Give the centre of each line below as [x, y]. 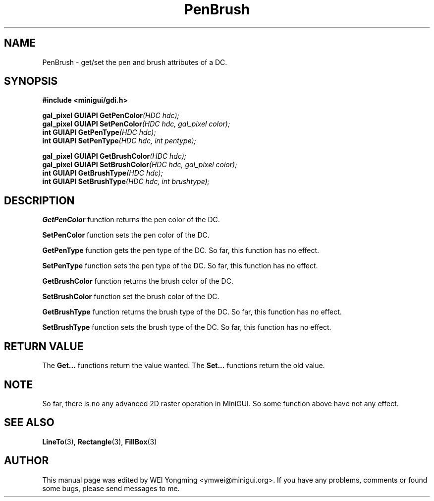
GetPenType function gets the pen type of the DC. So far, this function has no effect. [181, 250]
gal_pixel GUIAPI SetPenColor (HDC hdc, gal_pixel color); [136, 124]
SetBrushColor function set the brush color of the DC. [131, 297]
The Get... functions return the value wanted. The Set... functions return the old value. [184, 366]
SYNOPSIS [31, 81]
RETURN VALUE [44, 346]
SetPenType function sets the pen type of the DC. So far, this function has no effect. [180, 266]
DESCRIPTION [39, 200]
